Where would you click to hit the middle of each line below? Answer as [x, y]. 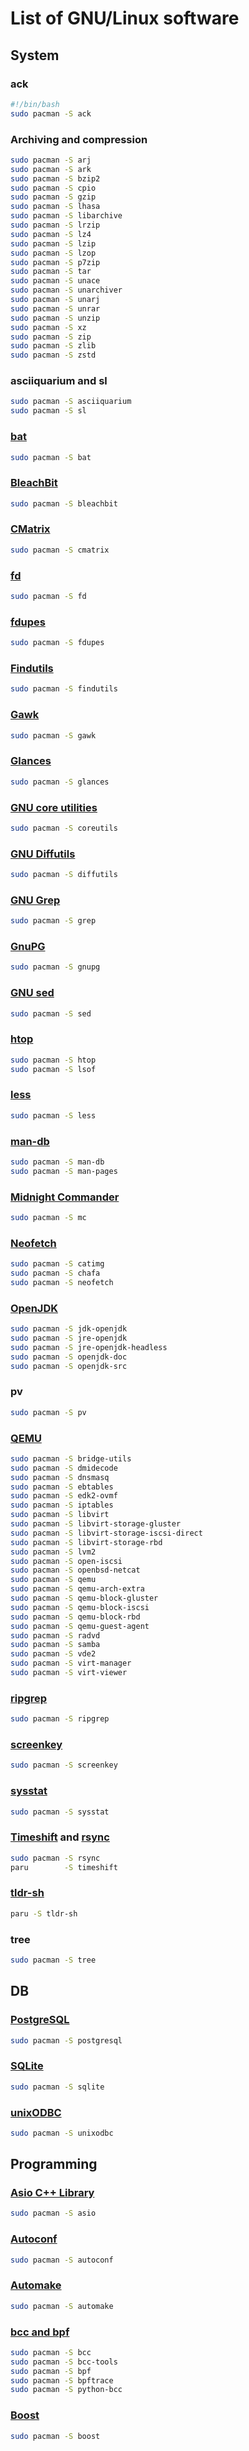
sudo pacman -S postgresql [66, 2040]
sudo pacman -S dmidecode [64, 1468]
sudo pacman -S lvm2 [53, 1552]
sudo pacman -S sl [48, 411]
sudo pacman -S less [53, 1115]
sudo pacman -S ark [51, 169]
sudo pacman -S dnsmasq [60, 1477]
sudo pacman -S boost [55, 2436]
